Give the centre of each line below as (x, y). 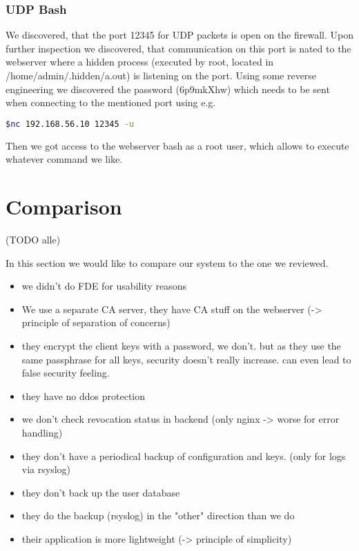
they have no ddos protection (84, 395)
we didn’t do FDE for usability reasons (104, 286)
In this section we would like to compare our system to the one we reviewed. (167, 262)
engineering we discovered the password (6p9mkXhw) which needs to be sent (168, 89)
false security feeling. (66, 373)
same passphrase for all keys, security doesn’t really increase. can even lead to (186, 359)
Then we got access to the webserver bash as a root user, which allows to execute (177, 145)
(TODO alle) (33, 239)
